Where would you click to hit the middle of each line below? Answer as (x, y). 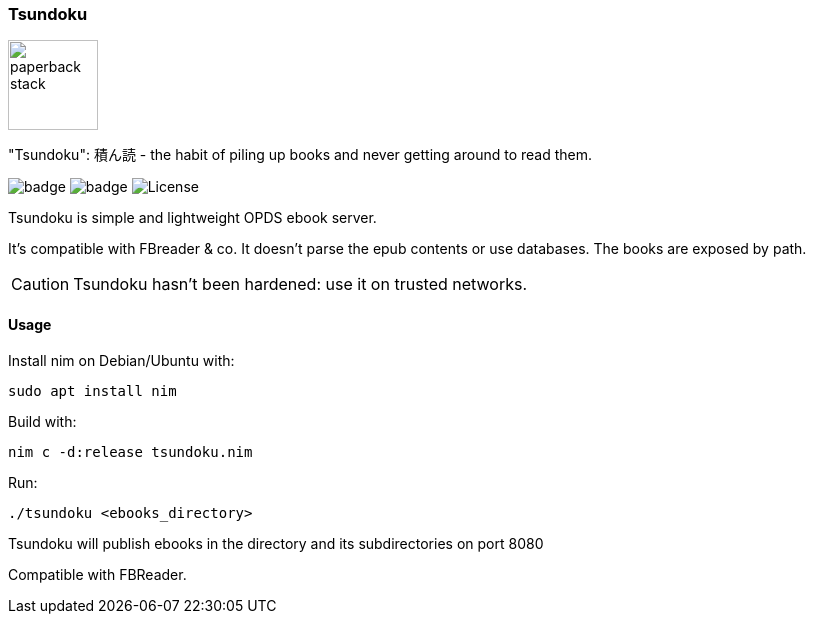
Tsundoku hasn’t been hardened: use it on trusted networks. (300, 284)
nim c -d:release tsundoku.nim (130, 451)
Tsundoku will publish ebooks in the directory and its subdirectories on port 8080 (276, 543)
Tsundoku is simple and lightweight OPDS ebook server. (192, 218)
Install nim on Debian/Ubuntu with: (121, 360)
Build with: (42, 421)
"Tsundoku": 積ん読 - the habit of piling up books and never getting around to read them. (300, 155)
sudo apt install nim (92, 390)
